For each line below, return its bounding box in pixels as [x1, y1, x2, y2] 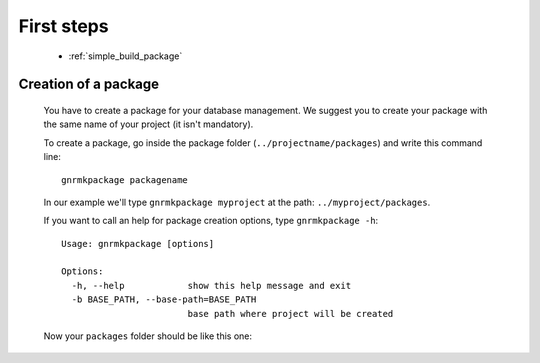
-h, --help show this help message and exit [71, 280, 352, 291]
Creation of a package [18, 76, 160, 93]
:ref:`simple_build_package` [68, 50, 183, 62]
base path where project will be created [187, 308, 394, 319]
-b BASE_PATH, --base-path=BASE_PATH [71, 294, 257, 305]
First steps [18, 15, 109, 37]
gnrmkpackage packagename [61, 174, 189, 185]
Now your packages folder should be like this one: [43, 330, 253, 342]
